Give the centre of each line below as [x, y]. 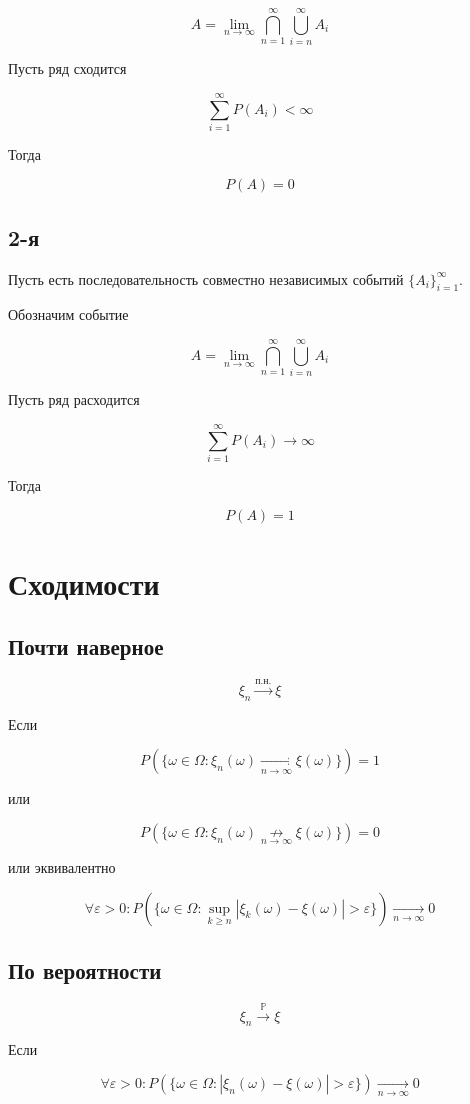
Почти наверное [86, 646]
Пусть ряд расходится [74, 399]
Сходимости [84, 582]
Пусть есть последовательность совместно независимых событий [206, 278]
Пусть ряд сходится [67, 68]
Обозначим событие [68, 314]
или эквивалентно [62, 867]
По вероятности [85, 970]
